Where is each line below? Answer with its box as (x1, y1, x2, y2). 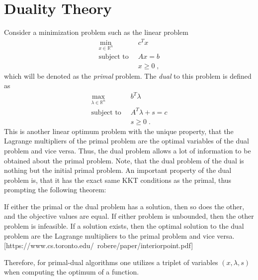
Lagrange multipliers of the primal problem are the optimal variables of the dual (4, 136, 249, 146)
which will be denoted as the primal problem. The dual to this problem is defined (4, 70, 252, 81)
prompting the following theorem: (4, 184, 106, 195)
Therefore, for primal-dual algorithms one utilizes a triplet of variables (4, 257, 218, 267)
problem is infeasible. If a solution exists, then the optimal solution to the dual (4, 221, 244, 231)
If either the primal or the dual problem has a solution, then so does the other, (4, 201, 245, 211)
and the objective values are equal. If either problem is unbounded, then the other (4, 211, 254, 221)
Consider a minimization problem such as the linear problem (4, 27, 188, 37)
